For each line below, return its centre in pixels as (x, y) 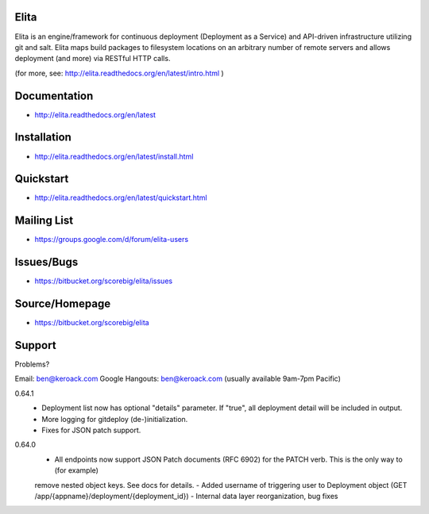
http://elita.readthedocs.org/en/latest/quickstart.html (121, 198)
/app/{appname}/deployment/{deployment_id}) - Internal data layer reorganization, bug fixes (186, 496)
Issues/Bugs (46, 262)
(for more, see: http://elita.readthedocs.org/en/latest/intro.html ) (119, 73)
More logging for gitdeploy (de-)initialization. (115, 419)
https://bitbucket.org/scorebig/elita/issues (104, 281)
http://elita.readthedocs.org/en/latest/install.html (114, 156)
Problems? (32, 364)
